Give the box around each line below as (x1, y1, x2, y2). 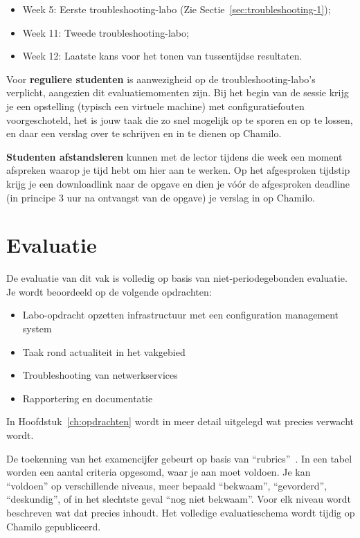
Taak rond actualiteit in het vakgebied (22, 344, 186, 359)
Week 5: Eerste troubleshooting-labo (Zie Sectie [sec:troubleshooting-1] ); (22, 2, 331, 16)
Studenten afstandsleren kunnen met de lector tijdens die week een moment (6, 149, 343, 163)
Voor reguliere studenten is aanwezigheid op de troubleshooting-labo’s (6, 71, 316, 86)
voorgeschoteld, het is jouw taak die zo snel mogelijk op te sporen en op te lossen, (6, 112, 353, 127)
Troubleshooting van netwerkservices (22, 368, 178, 382)
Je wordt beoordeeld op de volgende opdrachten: (6, 284, 212, 298)
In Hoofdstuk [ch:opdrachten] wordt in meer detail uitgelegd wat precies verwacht (6, 414, 354, 429)
